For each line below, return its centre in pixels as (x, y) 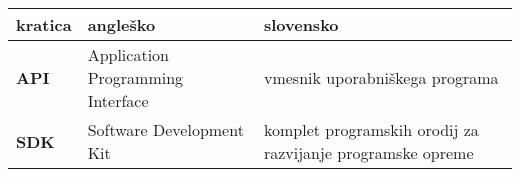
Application (128, 54)
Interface (118, 100)
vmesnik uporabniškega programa (381, 77)
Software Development (165, 129)
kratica (44, 24)
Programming (135, 77)
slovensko (301, 24)
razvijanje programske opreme (368, 152)
